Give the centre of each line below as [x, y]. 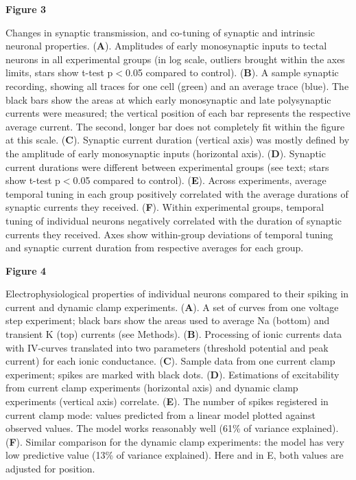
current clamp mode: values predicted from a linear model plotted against [161, 414]
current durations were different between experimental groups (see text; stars [167, 167]
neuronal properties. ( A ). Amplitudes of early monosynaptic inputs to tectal [166, 46]
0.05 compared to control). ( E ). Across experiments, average [200, 180]
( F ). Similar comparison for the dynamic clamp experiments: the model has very [175, 441]
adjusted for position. [50, 468]
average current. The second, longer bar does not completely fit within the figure [175, 126]
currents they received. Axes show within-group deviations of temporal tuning [169, 234]
